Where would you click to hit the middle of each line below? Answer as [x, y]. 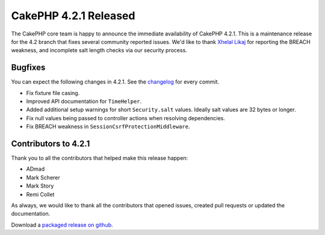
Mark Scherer [43, 177]
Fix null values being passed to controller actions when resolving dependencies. [126, 118]
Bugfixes [28, 68]
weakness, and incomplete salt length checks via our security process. [99, 50]
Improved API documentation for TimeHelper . [84, 102]
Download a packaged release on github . [62, 225]
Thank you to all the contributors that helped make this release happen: [100, 158]
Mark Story [40, 186]
